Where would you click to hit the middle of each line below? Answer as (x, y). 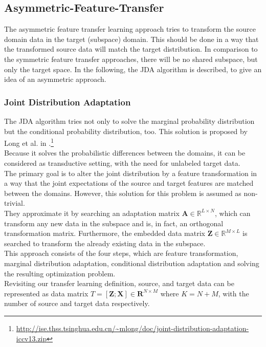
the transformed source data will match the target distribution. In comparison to (131, 49)
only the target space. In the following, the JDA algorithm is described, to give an (133, 69)
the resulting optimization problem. (60, 273)
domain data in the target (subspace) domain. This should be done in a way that (131, 39)
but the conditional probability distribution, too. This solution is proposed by (126, 131)
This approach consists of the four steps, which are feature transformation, (121, 253)
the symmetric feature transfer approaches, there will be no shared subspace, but (131, 59)
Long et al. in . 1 (29, 142)
